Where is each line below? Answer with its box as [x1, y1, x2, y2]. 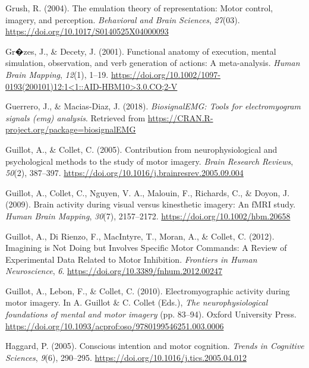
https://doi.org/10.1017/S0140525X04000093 [5, 25, 169, 37]
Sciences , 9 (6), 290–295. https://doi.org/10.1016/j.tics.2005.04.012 [5, 351, 247, 363]
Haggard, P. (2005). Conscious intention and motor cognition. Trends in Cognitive [5, 339, 304, 352]
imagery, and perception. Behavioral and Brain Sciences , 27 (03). [5, 13, 240, 26]
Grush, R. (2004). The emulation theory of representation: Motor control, [5, 2, 273, 14]
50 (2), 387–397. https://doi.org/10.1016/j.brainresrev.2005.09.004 [5, 166, 244, 179]
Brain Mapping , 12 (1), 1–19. [5, 68, 109, 80]
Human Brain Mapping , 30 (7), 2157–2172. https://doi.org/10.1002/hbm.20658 [5, 209, 291, 222]
